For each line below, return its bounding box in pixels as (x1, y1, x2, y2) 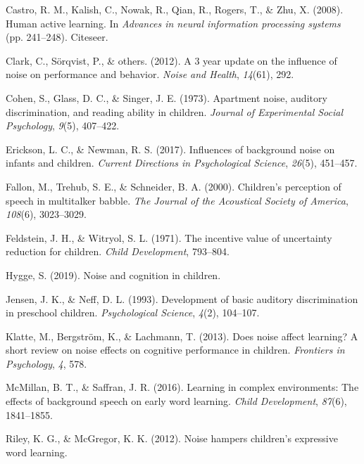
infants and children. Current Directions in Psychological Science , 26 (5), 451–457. (6, 155, 358, 170)
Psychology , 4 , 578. (6, 356, 87, 370)
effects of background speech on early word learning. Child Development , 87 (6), (6, 394, 347, 408)
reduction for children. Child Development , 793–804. (6, 244, 230, 259)
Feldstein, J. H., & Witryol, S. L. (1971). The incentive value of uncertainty (6, 230, 332, 245)
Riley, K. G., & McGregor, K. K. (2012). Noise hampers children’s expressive (6, 431, 338, 446)
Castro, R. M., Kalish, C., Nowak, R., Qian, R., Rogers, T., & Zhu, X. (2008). (6, 2, 344, 16)
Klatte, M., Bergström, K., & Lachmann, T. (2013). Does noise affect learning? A (6, 328, 358, 343)
